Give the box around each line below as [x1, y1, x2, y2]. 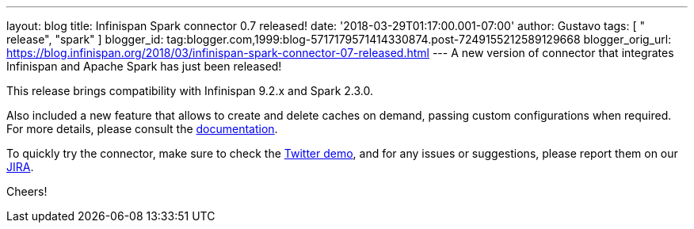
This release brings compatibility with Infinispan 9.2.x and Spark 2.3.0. [6, 84, 374, 97]
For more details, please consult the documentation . [6, 122, 278, 135]
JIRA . [6, 160, 34, 174]
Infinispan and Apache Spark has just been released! [6, 59, 282, 73]
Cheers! [6, 185, 48, 198]
